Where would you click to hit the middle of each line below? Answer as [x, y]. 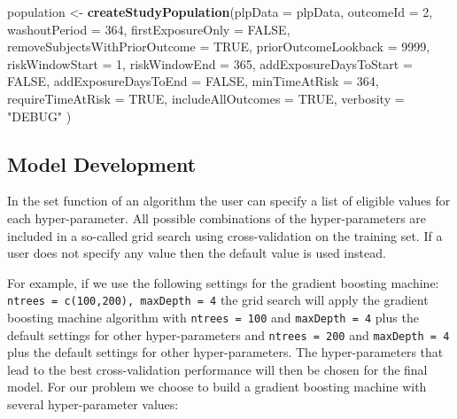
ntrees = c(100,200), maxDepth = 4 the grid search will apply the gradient [218, 300]
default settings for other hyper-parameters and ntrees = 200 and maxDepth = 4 [228, 334]
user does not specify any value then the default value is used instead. [197, 253]
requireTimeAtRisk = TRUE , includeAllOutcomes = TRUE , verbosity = [206, 98]
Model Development [102, 163]
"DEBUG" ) [39, 116]
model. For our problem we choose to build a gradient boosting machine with [217, 387]
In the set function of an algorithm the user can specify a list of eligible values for [229, 201]
